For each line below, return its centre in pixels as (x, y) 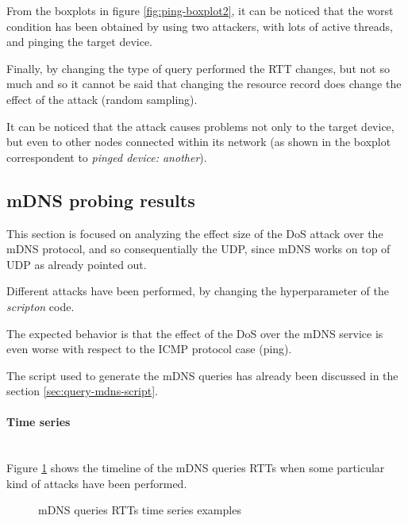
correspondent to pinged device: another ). (107, 157)
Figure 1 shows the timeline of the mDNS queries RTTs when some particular (196, 468)
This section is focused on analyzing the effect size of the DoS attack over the (195, 233)
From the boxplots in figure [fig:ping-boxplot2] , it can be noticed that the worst (200, 10)
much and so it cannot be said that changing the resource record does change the (204, 84)
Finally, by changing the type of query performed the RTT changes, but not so (198, 68)
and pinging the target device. (80, 42)
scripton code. (40, 306)
